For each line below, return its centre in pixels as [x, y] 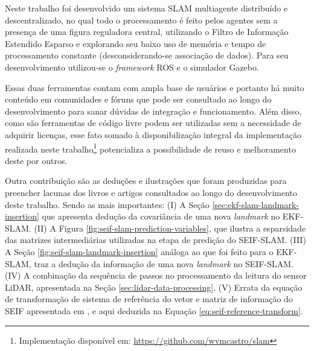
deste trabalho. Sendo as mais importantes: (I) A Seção [107, 204]
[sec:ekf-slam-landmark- [256, 204]
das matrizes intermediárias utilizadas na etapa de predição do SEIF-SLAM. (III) [155, 240]
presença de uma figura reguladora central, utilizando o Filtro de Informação [147, 32]
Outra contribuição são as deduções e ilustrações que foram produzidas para [146, 181]
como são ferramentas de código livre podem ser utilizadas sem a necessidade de [153, 123]
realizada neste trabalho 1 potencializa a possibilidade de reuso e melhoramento [150, 148]
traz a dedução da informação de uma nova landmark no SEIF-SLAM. [164, 263]
